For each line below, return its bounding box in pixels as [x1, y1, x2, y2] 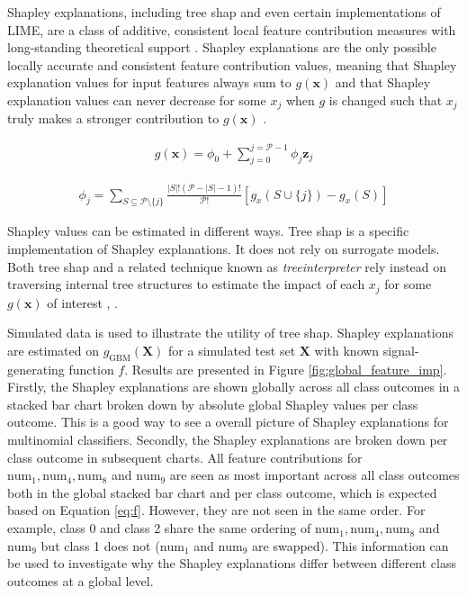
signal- [382, 340, 419, 359]
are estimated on [7, 340, 99, 359]
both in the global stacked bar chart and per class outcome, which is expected [7, 483, 437, 501]
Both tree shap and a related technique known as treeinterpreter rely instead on [7, 257, 447, 275]
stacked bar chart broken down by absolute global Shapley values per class [7, 394, 418, 413]
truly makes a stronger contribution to [7, 109, 220, 128]
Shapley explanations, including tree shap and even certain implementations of [7, 3, 441, 21]
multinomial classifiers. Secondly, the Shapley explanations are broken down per [7, 430, 448, 449]
